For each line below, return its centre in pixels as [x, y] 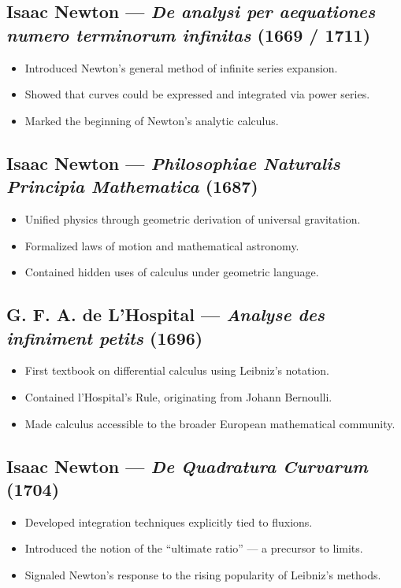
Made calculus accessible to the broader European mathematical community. [210, 423]
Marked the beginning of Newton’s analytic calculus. [152, 120]
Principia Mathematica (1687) [132, 186]
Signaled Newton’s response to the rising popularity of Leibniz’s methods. [203, 574]
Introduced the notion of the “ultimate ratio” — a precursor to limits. [194, 548]
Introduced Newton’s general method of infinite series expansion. [181, 67]
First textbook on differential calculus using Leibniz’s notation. [177, 370]
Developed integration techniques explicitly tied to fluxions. [169, 521]
